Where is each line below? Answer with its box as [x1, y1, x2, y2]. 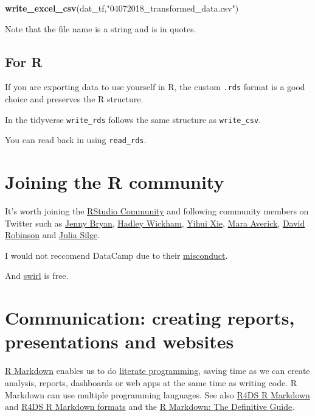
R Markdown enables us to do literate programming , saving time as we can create [5, 364, 310, 377]
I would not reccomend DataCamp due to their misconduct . [5, 249, 228, 261]
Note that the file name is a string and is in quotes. [5, 22, 196, 35]
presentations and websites [5, 329, 234, 354]
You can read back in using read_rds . [5, 133, 147, 146]
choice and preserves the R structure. [5, 93, 144, 105]
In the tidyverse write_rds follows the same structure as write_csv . [5, 113, 261, 125]
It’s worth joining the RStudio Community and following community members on [5, 205, 309, 217]
